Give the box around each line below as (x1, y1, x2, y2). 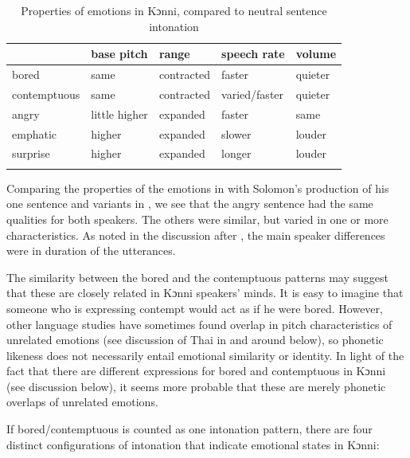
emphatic (12, 125, 57, 142)
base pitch (91, 45, 148, 62)
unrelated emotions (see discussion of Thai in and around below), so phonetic (6, 331, 384, 348)
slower (221, 125, 252, 142)
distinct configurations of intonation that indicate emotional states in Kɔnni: (6, 436, 380, 452)
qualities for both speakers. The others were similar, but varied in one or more (6, 210, 389, 227)
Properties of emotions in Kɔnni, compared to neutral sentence (21, 2, 327, 18)
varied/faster (221, 85, 284, 102)
